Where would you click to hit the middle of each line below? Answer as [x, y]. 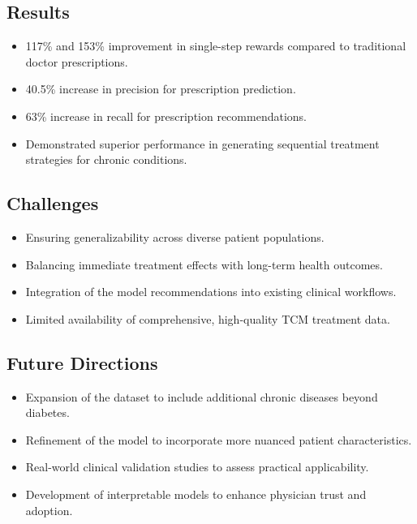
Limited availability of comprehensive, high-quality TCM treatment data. [208, 318]
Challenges [53, 203]
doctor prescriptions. [77, 61]
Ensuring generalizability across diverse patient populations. [175, 236]
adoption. [49, 510]
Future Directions [82, 362]
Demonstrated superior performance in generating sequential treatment [202, 143]
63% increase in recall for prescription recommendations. [166, 116]
